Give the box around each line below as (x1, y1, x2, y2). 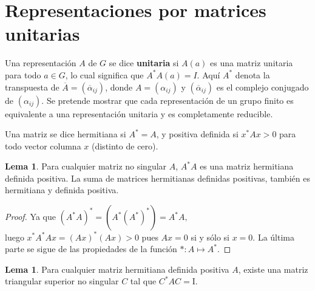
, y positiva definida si (156, 128, 239, 140)
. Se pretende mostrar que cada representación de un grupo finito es (41, 94, 294, 106)
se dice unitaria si (109, 56, 179, 69)
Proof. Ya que (5, 210, 56, 223)
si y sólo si (191, 230, 229, 243)
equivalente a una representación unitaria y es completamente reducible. (5, 107, 273, 120)
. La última (252, 230, 294, 243)
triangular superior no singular (5, 275, 119, 287)
